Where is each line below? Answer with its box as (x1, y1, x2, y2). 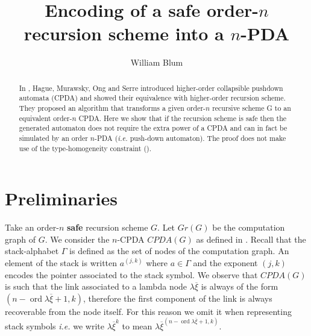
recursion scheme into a (24, 21, 224, 46)
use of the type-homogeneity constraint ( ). (19, 143, 151, 153)
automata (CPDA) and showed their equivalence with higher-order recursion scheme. (19, 93, 286, 103)
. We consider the (45, 232, 110, 245)
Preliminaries (5, 186, 118, 211)
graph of (5, 232, 36, 245)
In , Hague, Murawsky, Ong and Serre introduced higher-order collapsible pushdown (19, 82, 283, 93)
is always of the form (201, 280, 278, 293)
